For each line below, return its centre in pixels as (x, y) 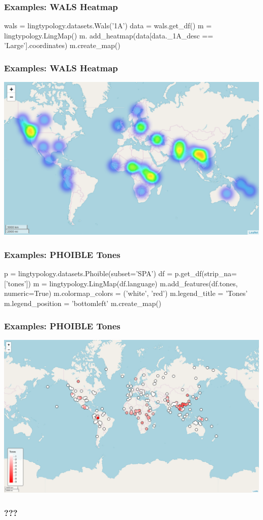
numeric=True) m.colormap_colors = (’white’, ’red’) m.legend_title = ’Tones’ (126, 293)
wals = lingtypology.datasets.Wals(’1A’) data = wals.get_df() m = (108, 26)
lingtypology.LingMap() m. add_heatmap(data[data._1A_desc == (109, 35)
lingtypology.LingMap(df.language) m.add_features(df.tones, (143, 283)
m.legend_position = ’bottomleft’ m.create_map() (83, 303)
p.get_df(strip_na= (206, 273)
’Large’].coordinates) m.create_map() (62, 45)
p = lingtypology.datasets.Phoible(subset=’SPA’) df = (88, 273)
